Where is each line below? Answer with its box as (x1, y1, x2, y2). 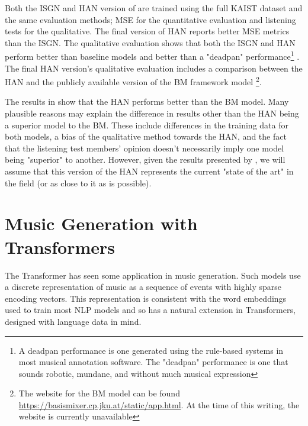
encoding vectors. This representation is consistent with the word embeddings (5, 292, 287, 304)
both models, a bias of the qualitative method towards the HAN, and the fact (5, 130, 287, 143)
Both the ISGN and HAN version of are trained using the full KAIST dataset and (5, 2, 303, 14)
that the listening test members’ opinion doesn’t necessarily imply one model (5, 141, 284, 154)
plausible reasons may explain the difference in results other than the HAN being (5, 107, 299, 120)
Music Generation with (5, 211, 198, 235)
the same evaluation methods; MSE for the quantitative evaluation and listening (5, 13, 296, 25)
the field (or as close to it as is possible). (5, 176, 152, 189)
